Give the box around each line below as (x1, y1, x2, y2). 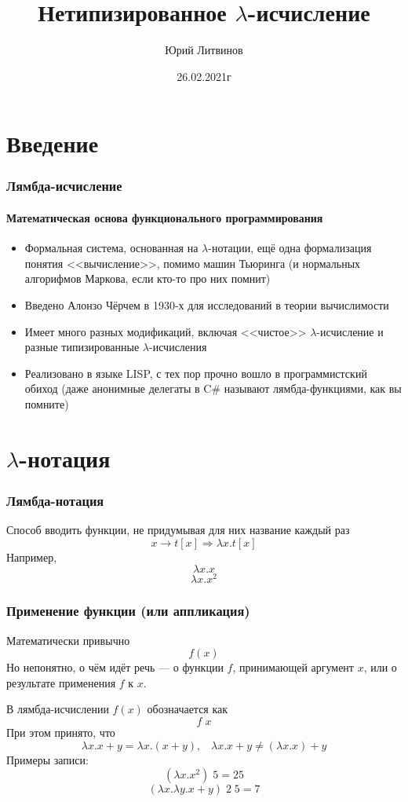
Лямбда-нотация (6, 490, 104, 510)
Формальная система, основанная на (24, 240, 199, 256)
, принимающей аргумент (232, 659, 354, 676)
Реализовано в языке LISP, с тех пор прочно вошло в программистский (24, 364, 367, 381)
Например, (6, 548, 57, 565)
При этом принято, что (6, 723, 115, 740)
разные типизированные (24, 339, 140, 355)
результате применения (6, 674, 116, 690)
